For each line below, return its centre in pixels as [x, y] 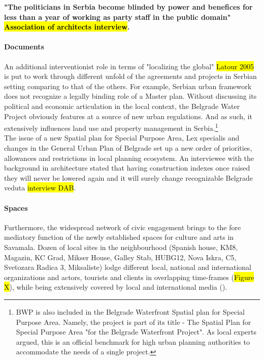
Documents [24, 47]
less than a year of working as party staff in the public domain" [118, 17]
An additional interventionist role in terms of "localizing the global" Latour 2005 [129, 66]
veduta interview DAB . [40, 188]
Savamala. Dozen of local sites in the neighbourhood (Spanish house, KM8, [121, 247]
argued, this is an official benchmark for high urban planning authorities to [133, 341]
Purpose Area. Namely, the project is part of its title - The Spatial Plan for [134, 322]
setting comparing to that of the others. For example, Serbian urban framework [128, 86]
